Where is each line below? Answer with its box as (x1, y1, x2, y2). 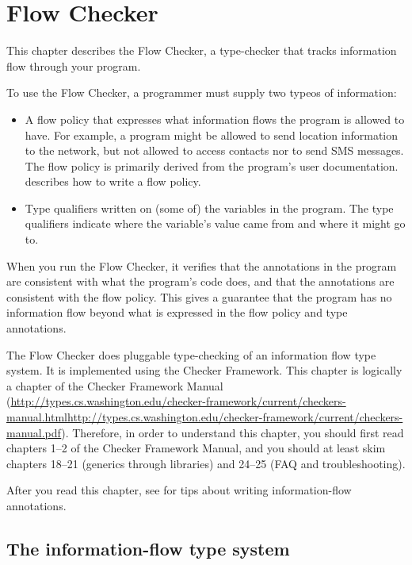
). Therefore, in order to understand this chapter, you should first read (61, 424, 404, 440)
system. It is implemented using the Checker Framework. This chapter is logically (6, 362, 402, 379)
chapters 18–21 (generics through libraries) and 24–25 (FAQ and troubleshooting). (6, 455, 406, 471)
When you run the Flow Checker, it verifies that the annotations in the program (6, 257, 397, 274)
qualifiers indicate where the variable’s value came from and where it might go (25, 215, 406, 232)
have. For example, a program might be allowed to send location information (25, 126, 399, 143)
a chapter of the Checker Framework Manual (6, 377, 223, 394)
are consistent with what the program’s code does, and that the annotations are (6, 273, 395, 290)
